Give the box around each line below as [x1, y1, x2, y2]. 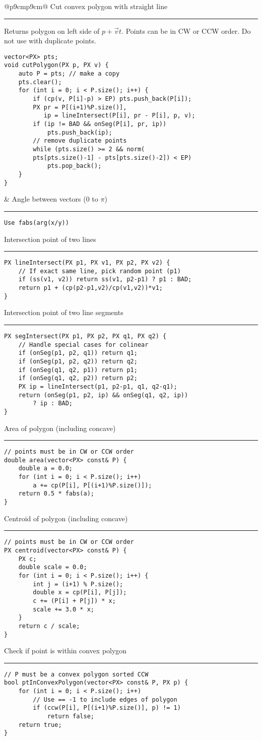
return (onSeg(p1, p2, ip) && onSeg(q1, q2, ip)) [18, 391, 188, 399]
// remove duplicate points [33, 137, 127, 145]
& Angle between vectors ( [4, 194, 86, 204]
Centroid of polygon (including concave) [4, 513, 128, 523]
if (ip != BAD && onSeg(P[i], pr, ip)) [33, 120, 167, 128]
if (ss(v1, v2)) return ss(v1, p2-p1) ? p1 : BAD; [18, 276, 192, 283]
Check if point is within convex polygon [4, 645, 127, 656]
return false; [47, 713, 94, 720]
